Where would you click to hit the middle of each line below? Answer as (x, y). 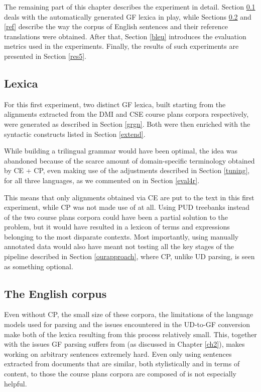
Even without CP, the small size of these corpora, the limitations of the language (129, 314)
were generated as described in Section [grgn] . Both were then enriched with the (127, 124)
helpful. (16, 383)
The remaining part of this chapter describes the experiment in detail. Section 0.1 (130, 7)
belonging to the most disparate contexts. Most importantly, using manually (121, 236)
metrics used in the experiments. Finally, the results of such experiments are (121, 46)
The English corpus (55, 293)
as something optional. (39, 266)
